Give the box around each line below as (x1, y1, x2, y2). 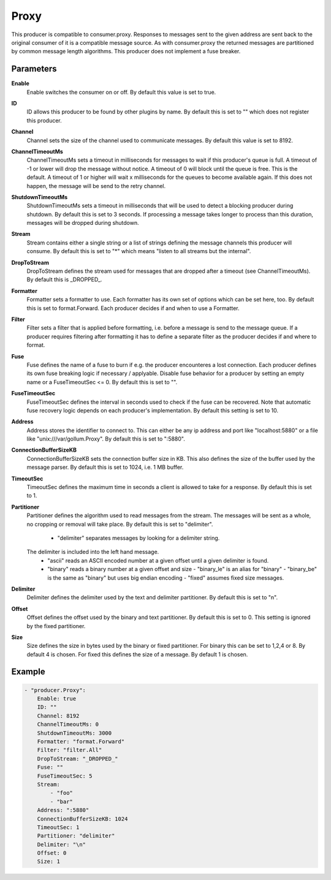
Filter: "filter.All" (37, 746, 102, 754)
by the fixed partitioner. (26, 622, 86, 629)
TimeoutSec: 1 (37, 824, 80, 830)
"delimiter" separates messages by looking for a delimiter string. (57, 534, 220, 542)
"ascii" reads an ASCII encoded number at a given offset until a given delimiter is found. (47, 556, 269, 564)
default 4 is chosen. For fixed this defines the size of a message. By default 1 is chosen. (26, 650, 248, 658)
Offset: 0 (37, 849, 67, 857)
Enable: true (37, 696, 77, 702)
